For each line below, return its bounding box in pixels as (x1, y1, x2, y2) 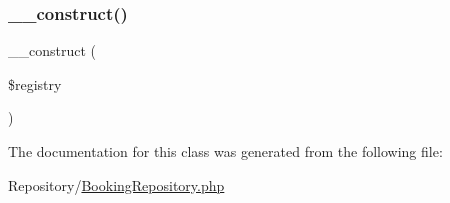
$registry (8, 73, 62, 94)
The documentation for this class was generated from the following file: (8, 141, 443, 161)
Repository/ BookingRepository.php (8, 174, 225, 195)
